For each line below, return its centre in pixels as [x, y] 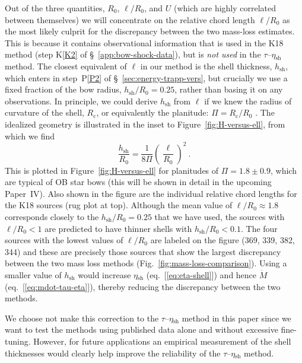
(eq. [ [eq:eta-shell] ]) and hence [201, 274]
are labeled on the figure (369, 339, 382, [222, 240]
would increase [104, 274]
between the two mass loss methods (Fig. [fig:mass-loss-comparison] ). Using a [146, 263]
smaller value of [33, 274]
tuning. [18, 341]
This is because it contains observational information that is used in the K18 [144, 42]
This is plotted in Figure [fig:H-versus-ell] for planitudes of [112, 170]
